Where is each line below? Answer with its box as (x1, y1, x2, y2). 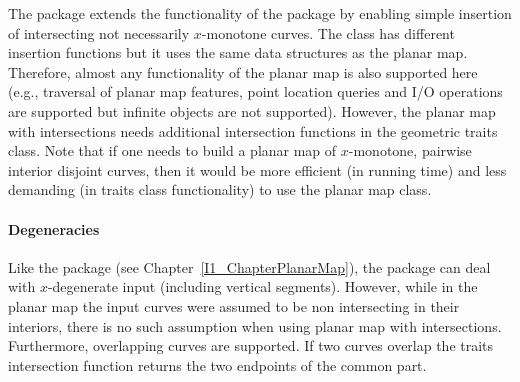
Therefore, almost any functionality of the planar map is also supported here (8, 61, 478, 82)
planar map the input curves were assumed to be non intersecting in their (8, 295, 460, 316)
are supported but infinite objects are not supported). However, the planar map (8, 100, 496, 121)
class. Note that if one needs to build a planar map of (8, 140, 337, 161)
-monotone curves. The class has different (201, 22, 455, 43)
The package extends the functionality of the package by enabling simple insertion (8, 3, 512, 23)
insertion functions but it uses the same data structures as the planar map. (8, 42, 468, 63)
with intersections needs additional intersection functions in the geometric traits (8, 120, 498, 141)
